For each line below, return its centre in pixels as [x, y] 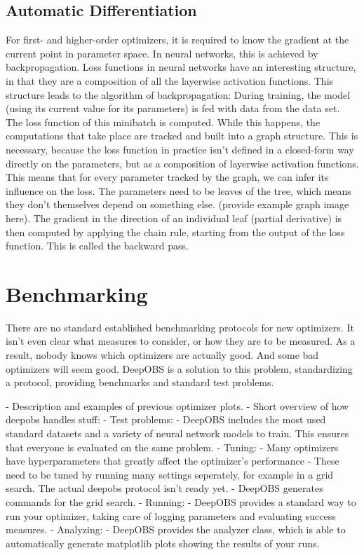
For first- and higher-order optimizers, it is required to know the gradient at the [177, 40]
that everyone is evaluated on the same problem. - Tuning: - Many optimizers [172, 447]
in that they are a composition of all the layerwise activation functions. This [170, 80]
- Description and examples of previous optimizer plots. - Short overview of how [177, 405]
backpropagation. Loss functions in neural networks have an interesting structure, [181, 67]
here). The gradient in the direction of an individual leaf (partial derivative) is [174, 218]
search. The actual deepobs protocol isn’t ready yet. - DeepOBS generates [164, 488]
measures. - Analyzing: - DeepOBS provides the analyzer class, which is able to [176, 529]
